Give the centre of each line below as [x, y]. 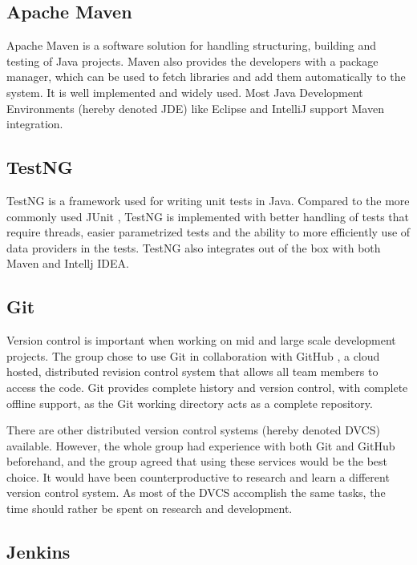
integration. [35, 124]
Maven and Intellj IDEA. [68, 263]
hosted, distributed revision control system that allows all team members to [192, 371]
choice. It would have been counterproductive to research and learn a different [198, 476]
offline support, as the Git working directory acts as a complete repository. [190, 403]
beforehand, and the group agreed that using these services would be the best [197, 461]
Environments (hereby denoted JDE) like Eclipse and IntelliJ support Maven [195, 108]
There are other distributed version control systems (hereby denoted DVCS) [193, 430]
